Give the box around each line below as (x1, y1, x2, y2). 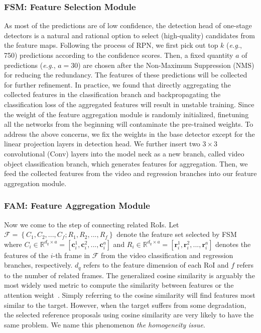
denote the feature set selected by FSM (116, 229, 237, 239)
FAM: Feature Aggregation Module (4, 199, 150, 212)
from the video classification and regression (101, 249, 233, 260)
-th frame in (53, 249, 90, 260)
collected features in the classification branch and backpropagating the (4, 89, 221, 100)
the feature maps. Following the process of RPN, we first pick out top (4, 40, 218, 50)
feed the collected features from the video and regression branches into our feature (4, 168, 257, 179)
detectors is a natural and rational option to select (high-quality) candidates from (4, 30, 255, 40)
